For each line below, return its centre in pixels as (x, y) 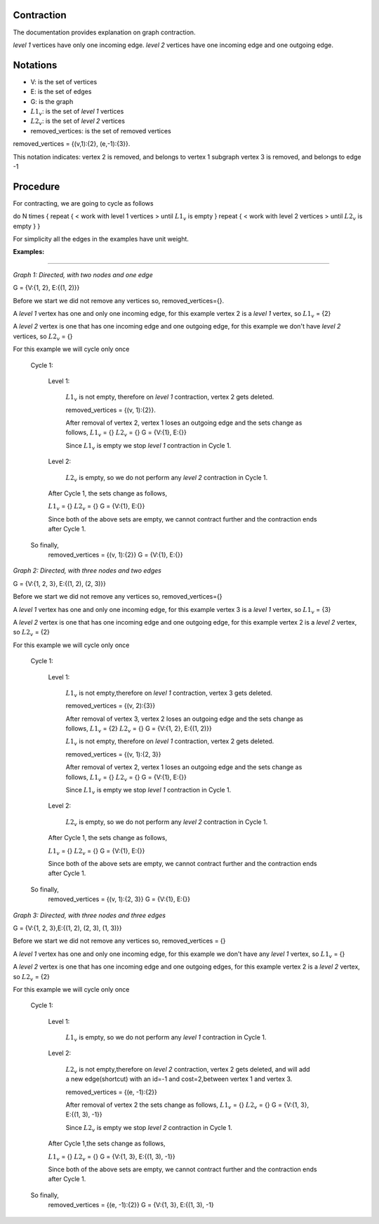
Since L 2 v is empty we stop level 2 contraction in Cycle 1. (149, 1128)
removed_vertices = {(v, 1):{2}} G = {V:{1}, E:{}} (115, 555)
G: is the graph (52, 101)
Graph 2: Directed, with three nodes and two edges (87, 571)
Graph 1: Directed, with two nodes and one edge (83, 274)
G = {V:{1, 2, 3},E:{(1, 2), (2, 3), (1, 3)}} (67, 928)
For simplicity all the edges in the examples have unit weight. (101, 239)
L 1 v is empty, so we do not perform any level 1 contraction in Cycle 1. (166, 1038)
